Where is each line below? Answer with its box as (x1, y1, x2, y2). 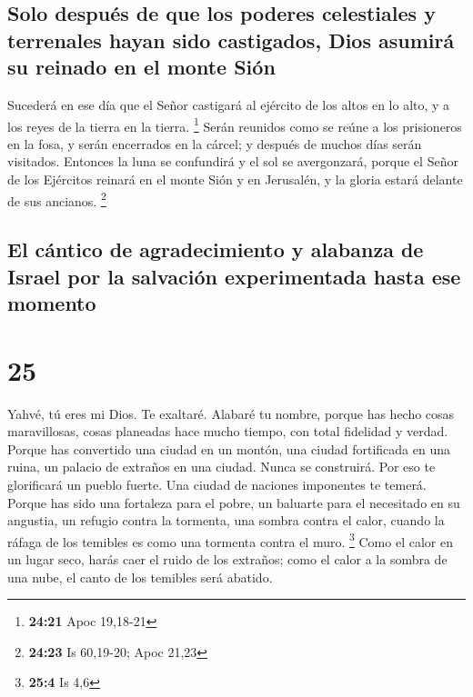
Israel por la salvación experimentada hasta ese (7, 262, 461, 290)
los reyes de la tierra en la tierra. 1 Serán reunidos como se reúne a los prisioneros (7, 114, 462, 135)
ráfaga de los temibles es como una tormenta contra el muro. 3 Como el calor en (7, 529, 453, 551)
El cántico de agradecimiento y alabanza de (7, 235, 424, 264)
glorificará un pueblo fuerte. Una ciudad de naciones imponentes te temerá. (7, 474, 427, 493)
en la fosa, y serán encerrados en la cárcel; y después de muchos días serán (7, 134, 422, 153)
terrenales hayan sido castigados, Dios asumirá (7, 25, 455, 54)
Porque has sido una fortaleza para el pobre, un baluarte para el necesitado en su (7, 493, 460, 512)
